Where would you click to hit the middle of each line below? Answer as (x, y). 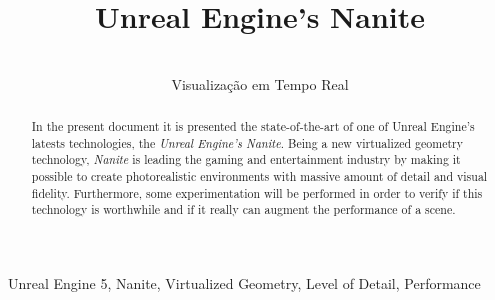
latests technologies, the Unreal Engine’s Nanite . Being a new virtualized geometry (247, 142)
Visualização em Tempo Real (260, 83)
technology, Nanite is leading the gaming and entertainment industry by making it (246, 159)
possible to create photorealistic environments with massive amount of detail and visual (259, 176)
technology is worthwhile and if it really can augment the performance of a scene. (243, 209)
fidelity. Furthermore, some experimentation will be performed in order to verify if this (257, 192)
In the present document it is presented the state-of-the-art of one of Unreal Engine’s (253, 126)
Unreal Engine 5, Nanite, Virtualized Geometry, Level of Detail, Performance (244, 283)
